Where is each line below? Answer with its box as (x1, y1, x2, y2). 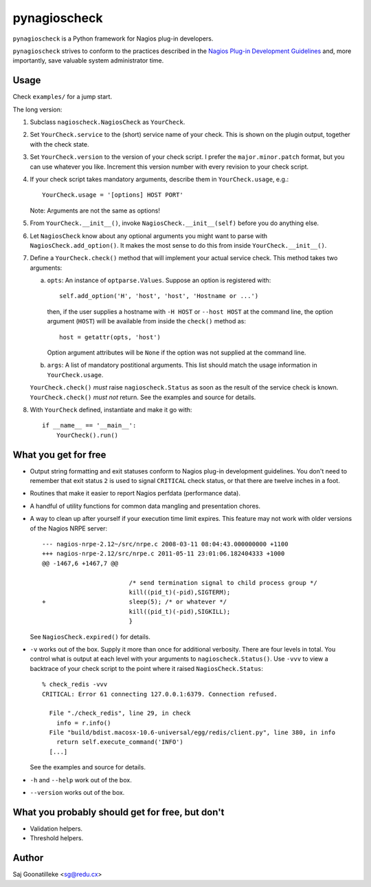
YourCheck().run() (56, 431, 119, 439)
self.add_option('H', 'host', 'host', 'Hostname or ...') (59, 292, 259, 300)
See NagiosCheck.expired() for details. (30, 632, 151, 641)
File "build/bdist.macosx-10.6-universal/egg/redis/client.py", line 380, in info (49, 729, 336, 736)
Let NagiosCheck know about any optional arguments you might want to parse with (30, 231, 268, 240)
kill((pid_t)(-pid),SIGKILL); (128, 608, 231, 615)
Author (12, 852, 44, 864)
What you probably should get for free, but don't (12, 806, 225, 818)
